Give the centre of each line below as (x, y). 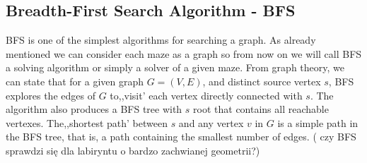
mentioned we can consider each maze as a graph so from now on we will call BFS (184, 53)
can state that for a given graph (75, 81)
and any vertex (211, 122)
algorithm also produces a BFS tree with (94, 109)
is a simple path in (318, 122)
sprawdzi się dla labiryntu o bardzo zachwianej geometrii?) (133, 150)
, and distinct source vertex (262, 81)
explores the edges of (51, 95)
